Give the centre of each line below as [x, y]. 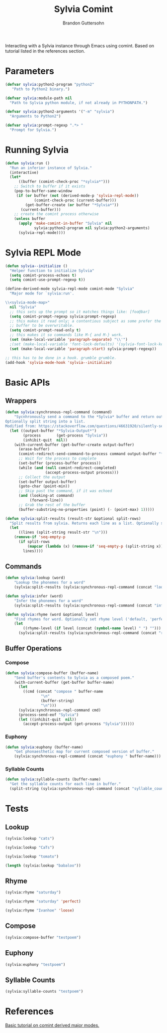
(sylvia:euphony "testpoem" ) [35, 964]
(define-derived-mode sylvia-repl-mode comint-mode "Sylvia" [70, 289]
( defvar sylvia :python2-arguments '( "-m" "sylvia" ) [60, 112]
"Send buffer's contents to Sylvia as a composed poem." [74, 678]
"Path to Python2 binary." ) [41, 89]
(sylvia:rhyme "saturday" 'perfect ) [43, 901]
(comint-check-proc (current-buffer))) [75, 200]
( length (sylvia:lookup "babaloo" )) [43, 866]
